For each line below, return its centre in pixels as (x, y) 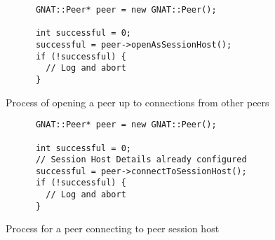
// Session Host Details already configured (141, 160)
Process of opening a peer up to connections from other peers (137, 102)
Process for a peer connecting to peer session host (113, 228)
